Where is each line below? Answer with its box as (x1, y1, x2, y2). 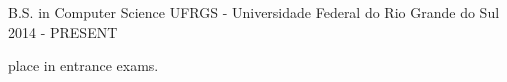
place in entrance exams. (8, 55, 159, 76)
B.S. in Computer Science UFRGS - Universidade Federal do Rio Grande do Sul (8, 2, 500, 22)
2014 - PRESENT (8, 21, 118, 42)
